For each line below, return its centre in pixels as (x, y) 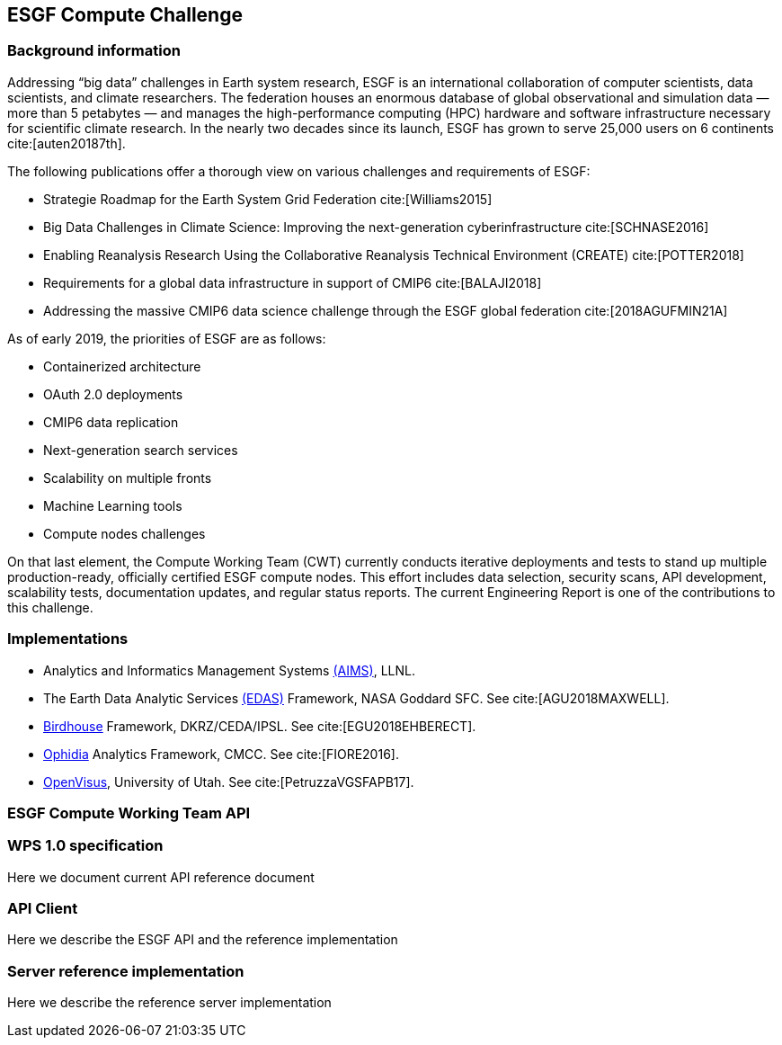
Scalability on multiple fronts (128, 478)
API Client (43, 909)
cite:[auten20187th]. (67, 143)
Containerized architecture (122, 366)
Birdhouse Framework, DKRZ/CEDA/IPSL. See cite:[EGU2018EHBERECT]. (260, 726)
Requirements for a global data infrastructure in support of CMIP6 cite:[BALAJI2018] (293, 282)
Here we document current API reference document (161, 877)
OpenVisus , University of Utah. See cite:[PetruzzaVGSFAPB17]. (229, 782)
